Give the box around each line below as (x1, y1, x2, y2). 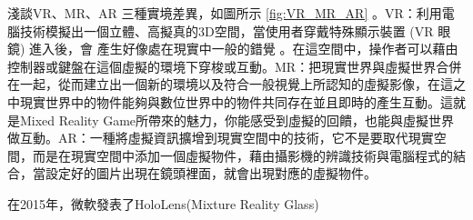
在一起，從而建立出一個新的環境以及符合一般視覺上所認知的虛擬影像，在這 (7, 75, 453, 94)
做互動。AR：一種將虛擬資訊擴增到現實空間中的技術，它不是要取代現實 (7, 128, 434, 147)
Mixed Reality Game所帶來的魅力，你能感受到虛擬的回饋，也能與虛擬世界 (19, 110, 455, 129)
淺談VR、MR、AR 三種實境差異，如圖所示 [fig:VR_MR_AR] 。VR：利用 (7, 4, 442, 22)
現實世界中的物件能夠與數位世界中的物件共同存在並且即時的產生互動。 (19, 92, 440, 111)
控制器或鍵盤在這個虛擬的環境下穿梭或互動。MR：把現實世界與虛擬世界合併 (7, 56, 462, 75)
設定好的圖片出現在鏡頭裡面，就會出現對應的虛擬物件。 (45, 164, 377, 183)
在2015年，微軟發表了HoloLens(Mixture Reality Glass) (7, 194, 319, 213)
